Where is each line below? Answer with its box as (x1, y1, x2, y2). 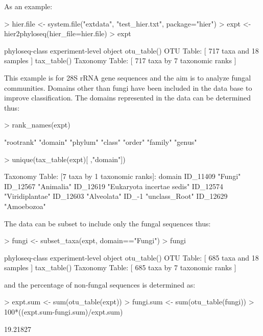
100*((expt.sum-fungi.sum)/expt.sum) (4, 306, 123, 317)
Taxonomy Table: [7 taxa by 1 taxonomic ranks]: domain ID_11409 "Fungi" (4, 171, 241, 182)
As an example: (4, 1, 53, 11)
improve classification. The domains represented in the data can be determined (4, 92, 251, 103)
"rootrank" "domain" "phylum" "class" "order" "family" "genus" (4, 136, 197, 147)
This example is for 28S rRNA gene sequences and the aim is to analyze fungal (4, 72, 251, 83)
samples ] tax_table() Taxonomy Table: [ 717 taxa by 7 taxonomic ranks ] (4, 55, 236, 66)
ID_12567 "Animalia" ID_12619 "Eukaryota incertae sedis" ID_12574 (4, 180, 224, 191)
